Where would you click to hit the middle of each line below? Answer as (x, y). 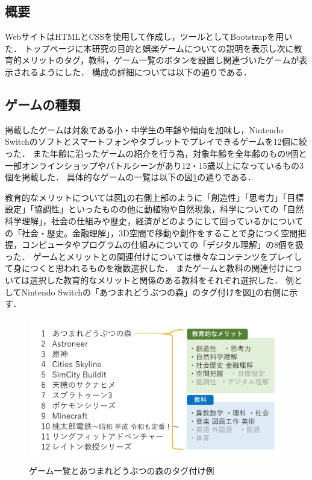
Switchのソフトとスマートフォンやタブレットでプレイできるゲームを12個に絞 (156, 141)
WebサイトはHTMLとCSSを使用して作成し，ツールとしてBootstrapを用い (149, 36)
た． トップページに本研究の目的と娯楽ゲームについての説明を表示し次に (149, 48)
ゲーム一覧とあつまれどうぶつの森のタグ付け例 (122, 470)
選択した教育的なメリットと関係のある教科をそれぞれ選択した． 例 (162, 279)
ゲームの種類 (43, 104)
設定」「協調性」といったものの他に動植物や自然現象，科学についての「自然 (154, 209)
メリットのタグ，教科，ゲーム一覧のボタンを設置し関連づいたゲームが (160, 60)
